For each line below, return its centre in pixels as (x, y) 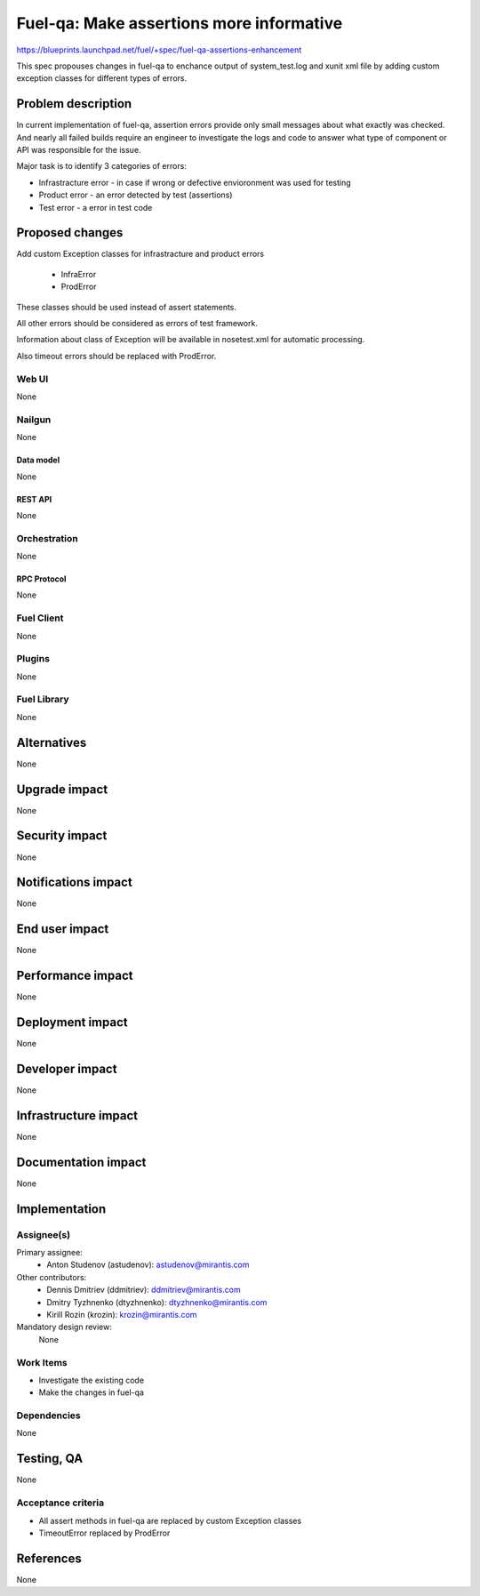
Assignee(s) (44, 1234)
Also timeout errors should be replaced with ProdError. (116, 356)
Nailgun (34, 420)
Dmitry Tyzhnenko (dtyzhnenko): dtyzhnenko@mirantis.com (157, 1302)
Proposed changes (70, 233)
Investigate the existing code (92, 1380)
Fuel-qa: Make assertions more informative (180, 23)
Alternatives (52, 742)
